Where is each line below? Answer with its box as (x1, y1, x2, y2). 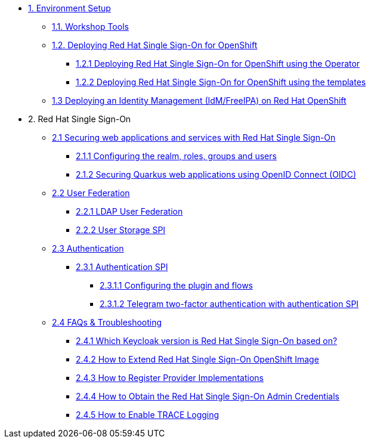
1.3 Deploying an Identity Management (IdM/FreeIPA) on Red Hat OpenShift (52, 95, 347, 106)
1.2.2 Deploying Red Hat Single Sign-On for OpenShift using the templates (76, 77, 366, 87)
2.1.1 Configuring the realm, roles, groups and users (76, 151, 277, 161)
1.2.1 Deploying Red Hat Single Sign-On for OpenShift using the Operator (76, 58, 360, 69)
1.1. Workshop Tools (52, 21, 129, 32)
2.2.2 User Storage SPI (76, 225, 166, 235)
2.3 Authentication (52, 243, 124, 253)
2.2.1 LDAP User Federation (76, 206, 183, 216)
